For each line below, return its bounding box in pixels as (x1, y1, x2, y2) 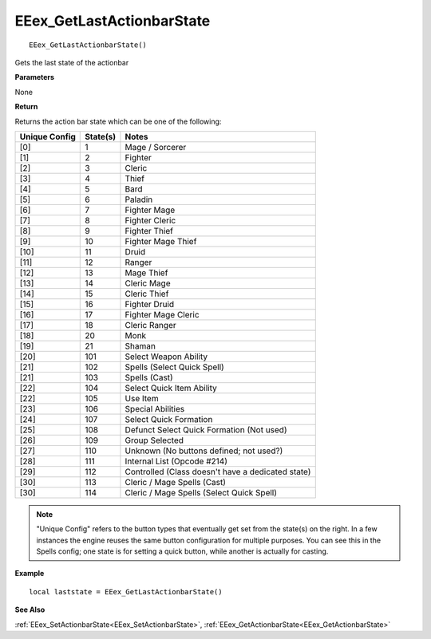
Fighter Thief (125, 225, 174, 236)
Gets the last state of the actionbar (14, 57, 129, 67)
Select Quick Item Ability (125, 382, 217, 393)
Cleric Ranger (125, 319, 176, 330)
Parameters (14, 73, 55, 82)
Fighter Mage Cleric (125, 309, 200, 320)
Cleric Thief (125, 288, 169, 299)
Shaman (125, 340, 156, 351)
